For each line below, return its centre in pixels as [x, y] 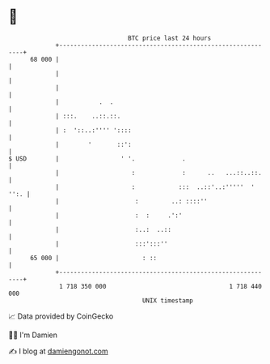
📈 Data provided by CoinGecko [61, 316]
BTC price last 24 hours [170, 38]
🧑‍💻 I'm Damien [33, 335]
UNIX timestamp [168, 300]
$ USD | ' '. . [97, 158]
